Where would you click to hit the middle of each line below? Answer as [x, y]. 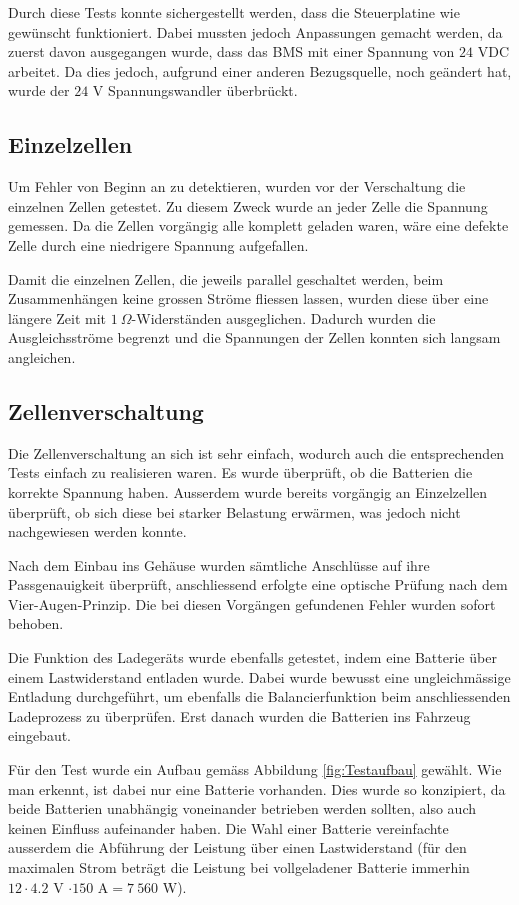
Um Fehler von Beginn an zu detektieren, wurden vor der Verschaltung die [237, 186]
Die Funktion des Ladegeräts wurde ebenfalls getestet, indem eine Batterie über [252, 657]
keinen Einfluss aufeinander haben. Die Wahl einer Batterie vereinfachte [228, 827]
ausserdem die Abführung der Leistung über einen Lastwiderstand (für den [237, 847]
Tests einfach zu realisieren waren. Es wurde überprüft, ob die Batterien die [240, 472]
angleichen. [42, 356]
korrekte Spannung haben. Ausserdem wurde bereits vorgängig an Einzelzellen [248, 491]
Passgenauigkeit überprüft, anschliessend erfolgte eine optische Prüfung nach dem [258, 584]
